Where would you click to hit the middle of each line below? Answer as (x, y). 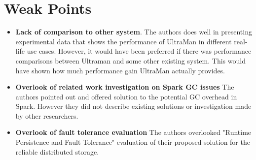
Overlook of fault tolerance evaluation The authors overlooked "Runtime (133, 132)
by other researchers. (47, 115)
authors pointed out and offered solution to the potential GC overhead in (126, 96)
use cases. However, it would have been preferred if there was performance (139, 51)
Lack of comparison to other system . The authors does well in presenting (134, 32)
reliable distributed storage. (57, 151)
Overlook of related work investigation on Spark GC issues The (125, 87)
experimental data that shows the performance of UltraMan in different (124, 41)
